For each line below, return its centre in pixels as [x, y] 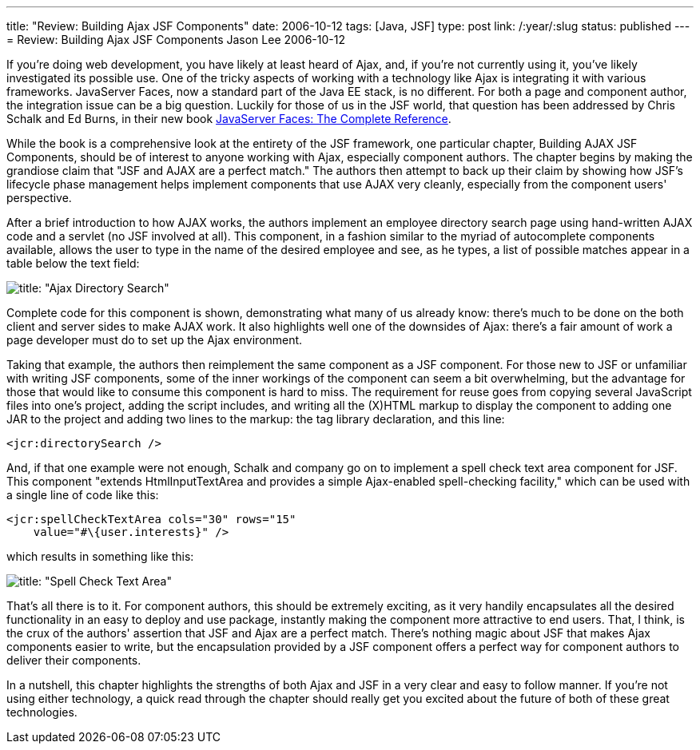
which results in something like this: [100, 556]
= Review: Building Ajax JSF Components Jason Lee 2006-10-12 [176, 40]
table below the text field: [73, 263]
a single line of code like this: [83, 495]
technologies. [42, 712]
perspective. [39, 198]
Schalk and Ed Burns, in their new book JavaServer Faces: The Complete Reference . [229, 119]
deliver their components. [74, 660]
